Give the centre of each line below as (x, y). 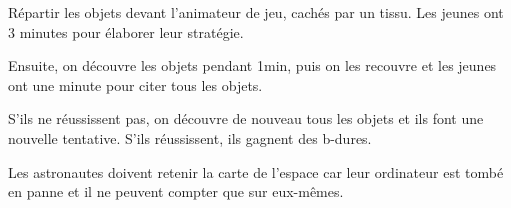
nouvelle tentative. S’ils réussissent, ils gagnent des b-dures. (190, 137)
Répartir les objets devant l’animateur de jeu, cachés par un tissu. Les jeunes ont (256, 12)
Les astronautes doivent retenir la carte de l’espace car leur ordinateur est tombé (256, 171)
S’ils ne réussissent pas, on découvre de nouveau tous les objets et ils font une (246, 118)
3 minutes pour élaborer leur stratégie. (126, 31)
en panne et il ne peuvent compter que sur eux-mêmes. (176, 191)
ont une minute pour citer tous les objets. (135, 84)
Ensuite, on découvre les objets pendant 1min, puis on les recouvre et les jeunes (252, 65)
